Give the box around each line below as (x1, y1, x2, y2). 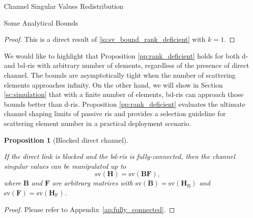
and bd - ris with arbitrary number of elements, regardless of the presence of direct (4, 60, 249, 70)
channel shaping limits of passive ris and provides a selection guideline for (4, 108, 226, 119)
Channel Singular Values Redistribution (4, 1, 124, 11)
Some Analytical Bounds (4, 17, 78, 28)
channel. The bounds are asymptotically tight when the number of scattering (4, 69, 236, 80)
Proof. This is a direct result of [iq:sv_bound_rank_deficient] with (4, 34, 206, 44)
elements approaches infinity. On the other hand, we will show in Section (4, 79, 223, 90)
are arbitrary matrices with (52, 178, 133, 188)
